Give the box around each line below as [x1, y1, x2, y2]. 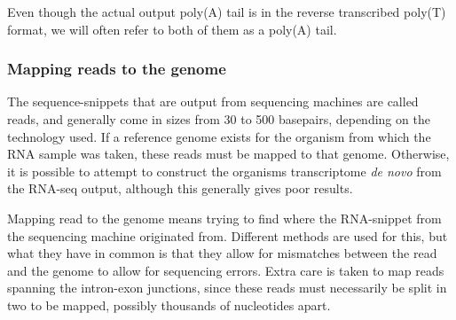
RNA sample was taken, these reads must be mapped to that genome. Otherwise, [7, 144, 450, 163]
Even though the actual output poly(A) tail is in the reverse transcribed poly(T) [7, 3, 446, 20]
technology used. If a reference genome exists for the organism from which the [7, 127, 431, 145]
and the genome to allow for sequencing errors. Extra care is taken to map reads [7, 261, 444, 279]
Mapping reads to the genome [7, 58, 226, 80]
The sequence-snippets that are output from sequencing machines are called [7, 92, 419, 111]
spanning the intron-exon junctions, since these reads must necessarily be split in [7, 278, 447, 297]
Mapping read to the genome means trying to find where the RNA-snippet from [7, 208, 442, 227]
